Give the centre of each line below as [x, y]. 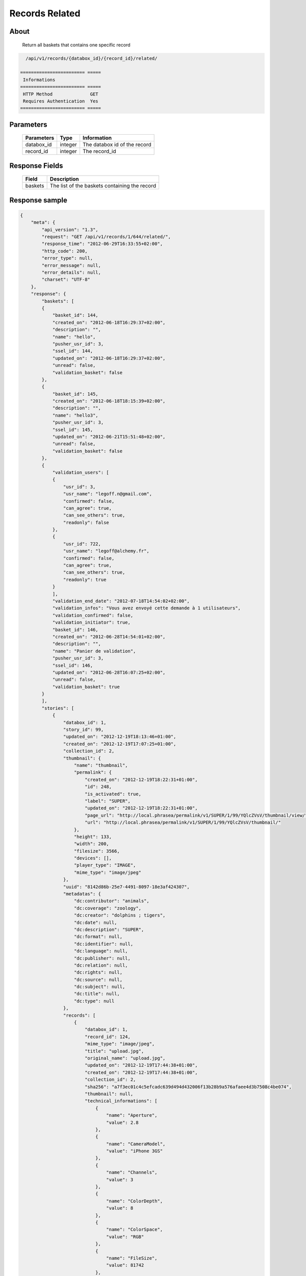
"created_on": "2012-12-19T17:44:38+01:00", [141, 1072]
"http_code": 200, [65, 251]
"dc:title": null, [97, 994]
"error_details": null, [71, 273]
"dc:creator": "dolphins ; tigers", [120, 915]
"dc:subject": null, [100, 987]
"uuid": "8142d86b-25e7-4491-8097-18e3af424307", [126, 887]
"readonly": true [85, 580]
